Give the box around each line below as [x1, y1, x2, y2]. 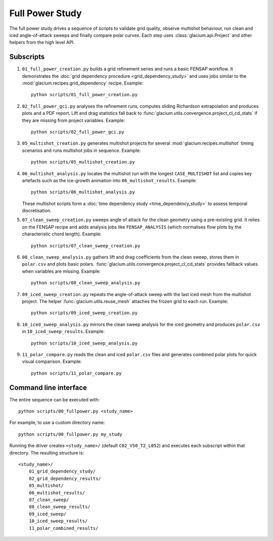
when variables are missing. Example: [22, 268, 101, 274]
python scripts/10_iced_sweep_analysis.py [31, 340, 138, 346]
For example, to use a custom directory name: [9, 420, 105, 426]
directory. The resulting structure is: [9, 449, 84, 455]
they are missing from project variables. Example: [22, 117, 125, 123]
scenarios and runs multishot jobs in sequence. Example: [22, 147, 141, 153]
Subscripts [9, 53, 45, 61]
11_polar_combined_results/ [28, 525, 99, 531]
